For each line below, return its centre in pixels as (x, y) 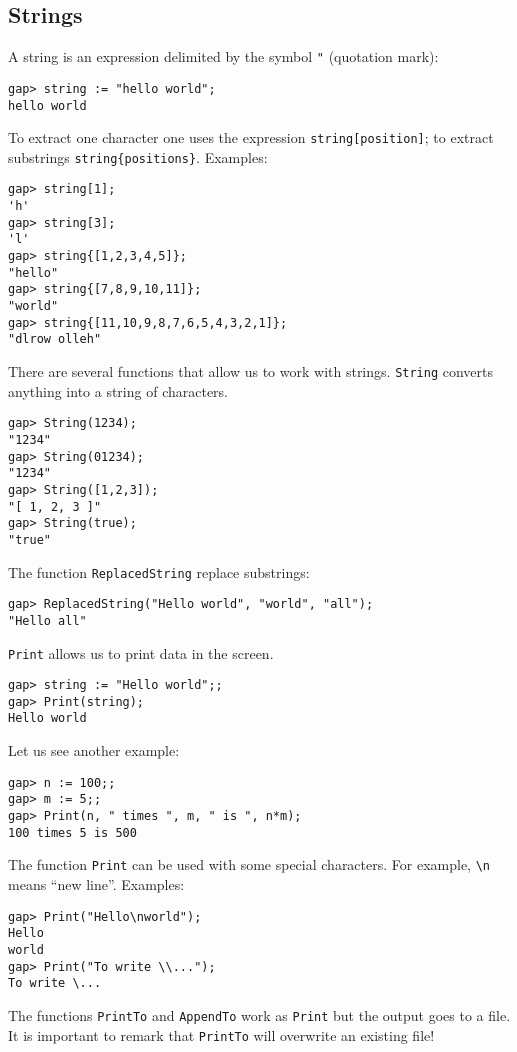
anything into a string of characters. (118, 390)
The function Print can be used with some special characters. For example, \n (249, 864)
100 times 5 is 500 (72, 832)
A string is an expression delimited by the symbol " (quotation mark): (223, 56)
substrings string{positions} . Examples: (138, 156)
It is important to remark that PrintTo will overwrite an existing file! (221, 1034)
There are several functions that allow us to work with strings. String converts (251, 371)
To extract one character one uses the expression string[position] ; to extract (251, 137)
